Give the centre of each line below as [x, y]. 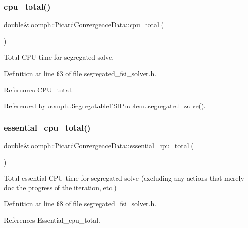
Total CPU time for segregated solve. [59, 57]
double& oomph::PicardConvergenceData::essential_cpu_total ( [99, 145]
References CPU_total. [38, 89]
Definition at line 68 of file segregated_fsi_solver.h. [80, 204]
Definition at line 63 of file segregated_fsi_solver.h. [80, 73]
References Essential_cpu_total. [52, 220]
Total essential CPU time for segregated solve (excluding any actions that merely [124, 178]
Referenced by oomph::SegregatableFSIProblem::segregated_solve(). [105, 106]
